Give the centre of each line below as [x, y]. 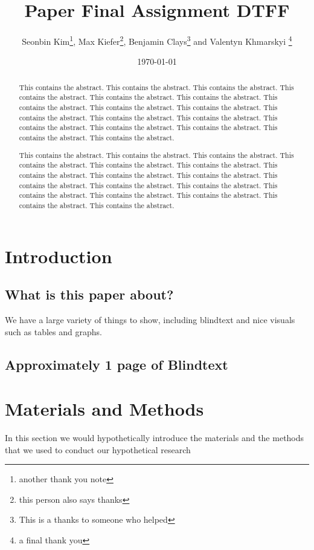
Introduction [59, 256]
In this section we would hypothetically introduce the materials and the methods [155, 438]
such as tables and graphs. [53, 331]
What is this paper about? [89, 294]
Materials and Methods [104, 409]
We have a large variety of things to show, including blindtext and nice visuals [150, 319]
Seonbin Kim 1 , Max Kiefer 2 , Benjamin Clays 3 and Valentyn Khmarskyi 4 [157, 40]
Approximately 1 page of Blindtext [117, 364]
